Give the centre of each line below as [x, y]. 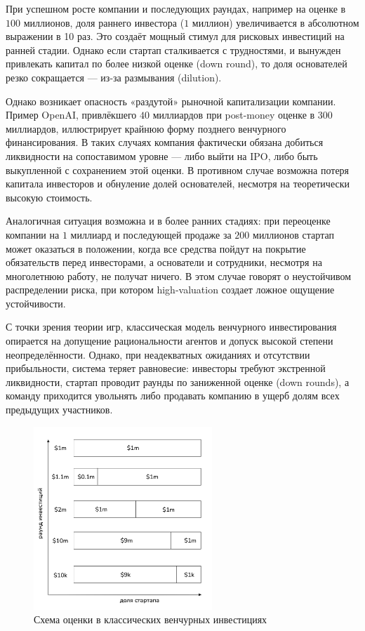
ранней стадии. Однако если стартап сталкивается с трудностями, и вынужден [173, 49]
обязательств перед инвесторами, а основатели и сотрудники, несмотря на [164, 262]
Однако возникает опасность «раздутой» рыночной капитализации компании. [171, 101]
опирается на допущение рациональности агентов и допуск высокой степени [170, 341]
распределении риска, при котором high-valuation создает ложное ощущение [170, 290]
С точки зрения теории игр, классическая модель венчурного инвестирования [171, 327]
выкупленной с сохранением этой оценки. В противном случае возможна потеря [178, 170]
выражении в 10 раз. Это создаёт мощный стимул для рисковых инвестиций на [175, 36]
